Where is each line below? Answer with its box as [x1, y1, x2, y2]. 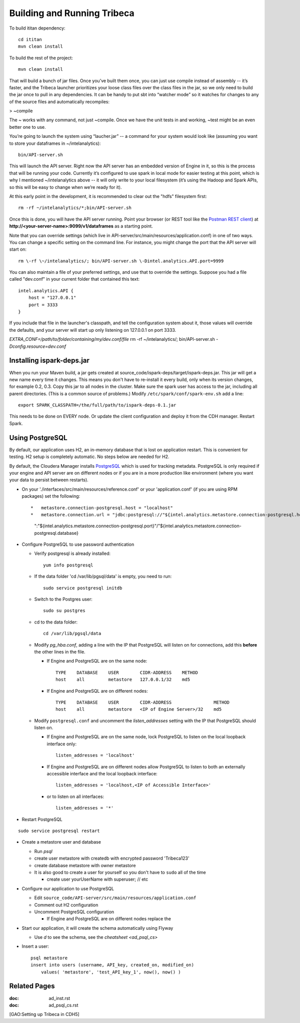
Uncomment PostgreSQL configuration [34, 909, 114, 915]
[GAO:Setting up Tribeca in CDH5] [9, 1011, 79, 1017]
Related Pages [9, 982, 55, 990]
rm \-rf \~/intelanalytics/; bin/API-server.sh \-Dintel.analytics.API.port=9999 [18, 258, 224, 264]
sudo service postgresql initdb [43, 585, 122, 591]
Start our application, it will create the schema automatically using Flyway [21, 925, 173, 931]
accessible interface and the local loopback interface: [46, 771, 157, 777]
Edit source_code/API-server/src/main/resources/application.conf [34, 895, 196, 901]
